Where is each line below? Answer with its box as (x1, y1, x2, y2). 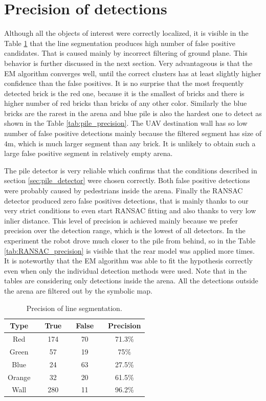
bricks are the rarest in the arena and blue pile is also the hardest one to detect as (4, 107, 262, 118)
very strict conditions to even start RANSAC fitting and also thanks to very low (4, 205, 256, 216)
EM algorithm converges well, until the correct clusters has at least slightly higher (4, 68, 261, 78)
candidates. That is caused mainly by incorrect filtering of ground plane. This (4, 48, 248, 58)
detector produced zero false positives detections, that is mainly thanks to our (4, 195, 249, 206)
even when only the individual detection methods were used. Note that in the (4, 265, 247, 276)
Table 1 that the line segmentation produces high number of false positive (4, 37, 235, 48)
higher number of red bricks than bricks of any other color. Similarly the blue (4, 98, 247, 108)
